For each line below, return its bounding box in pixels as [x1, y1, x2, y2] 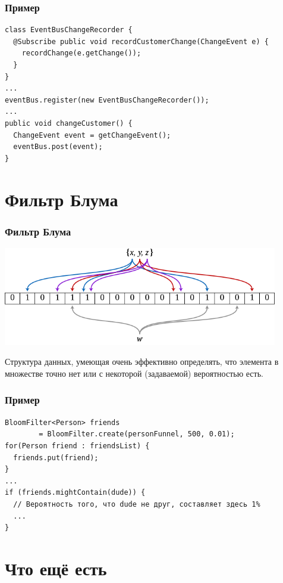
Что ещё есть [5, 556, 107, 580]
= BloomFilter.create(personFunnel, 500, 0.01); [39, 430, 235, 439]
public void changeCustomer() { [5, 119, 133, 128]
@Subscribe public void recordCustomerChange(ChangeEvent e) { [13, 37, 269, 46]
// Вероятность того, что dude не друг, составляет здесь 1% [13, 500, 260, 508]
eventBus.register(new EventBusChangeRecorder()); [5, 95, 209, 104]
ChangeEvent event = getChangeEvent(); [13, 131, 171, 139]
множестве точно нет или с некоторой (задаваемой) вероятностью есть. [5, 367, 263, 379]
